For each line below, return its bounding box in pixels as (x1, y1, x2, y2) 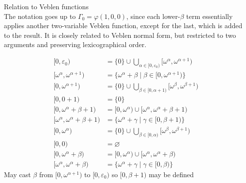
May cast (4, 169, 31, 179)
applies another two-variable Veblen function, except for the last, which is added (4, 20, 243, 31)
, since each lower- (126, 11, 180, 21)
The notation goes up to (4, 11, 76, 21)
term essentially (186, 11, 233, 21)
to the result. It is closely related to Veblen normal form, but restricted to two (4, 30, 236, 40)
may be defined (149, 169, 194, 179)
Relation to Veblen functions (4, 1, 89, 11)
